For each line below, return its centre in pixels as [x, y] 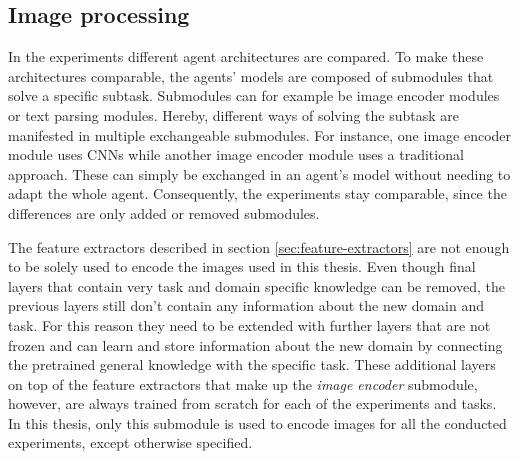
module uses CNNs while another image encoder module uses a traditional [236, 154]
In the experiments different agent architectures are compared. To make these [246, 56]
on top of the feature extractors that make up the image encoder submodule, [243, 383]
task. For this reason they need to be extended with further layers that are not [249, 324]
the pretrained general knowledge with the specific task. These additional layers [252, 364]
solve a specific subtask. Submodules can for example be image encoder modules [254, 95]
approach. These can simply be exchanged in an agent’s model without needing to [259, 173]
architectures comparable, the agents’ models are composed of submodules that [251, 75]
